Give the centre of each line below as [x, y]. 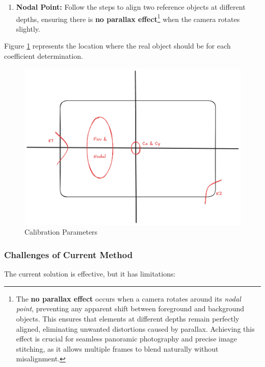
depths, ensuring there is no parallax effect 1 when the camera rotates [128, 18]
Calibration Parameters [61, 232]
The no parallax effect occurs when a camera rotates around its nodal [128, 298]
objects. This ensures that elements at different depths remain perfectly [128, 318]
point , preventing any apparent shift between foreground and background [130, 308]
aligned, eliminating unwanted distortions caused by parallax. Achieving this [135, 328]
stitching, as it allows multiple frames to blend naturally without [117, 348]
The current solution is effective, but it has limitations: [90, 274]
